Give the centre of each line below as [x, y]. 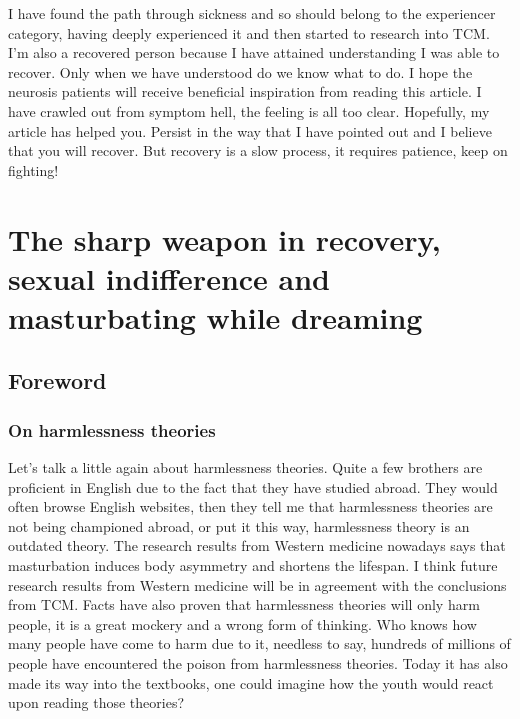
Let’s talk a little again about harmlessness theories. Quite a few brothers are [245, 467]
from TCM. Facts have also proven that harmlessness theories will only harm [244, 604]
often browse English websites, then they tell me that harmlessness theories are [250, 506]
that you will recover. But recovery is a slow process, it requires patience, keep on [258, 150]
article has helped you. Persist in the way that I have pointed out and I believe [250, 130]
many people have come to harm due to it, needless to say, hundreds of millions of [259, 643]
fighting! [33, 169]
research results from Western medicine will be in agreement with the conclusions [257, 584]
